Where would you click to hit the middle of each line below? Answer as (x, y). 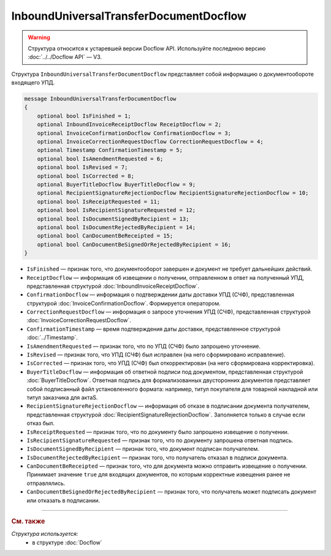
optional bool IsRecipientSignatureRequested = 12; (116, 210)
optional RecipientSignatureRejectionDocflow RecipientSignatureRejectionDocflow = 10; (173, 193)
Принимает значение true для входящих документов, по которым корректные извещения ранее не (158, 475)
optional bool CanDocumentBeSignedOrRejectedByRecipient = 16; (134, 244)
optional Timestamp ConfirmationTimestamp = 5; (110, 150)
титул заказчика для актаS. (62, 397)
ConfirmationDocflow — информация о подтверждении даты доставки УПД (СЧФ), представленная (160, 295)
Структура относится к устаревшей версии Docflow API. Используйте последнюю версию (147, 48)
